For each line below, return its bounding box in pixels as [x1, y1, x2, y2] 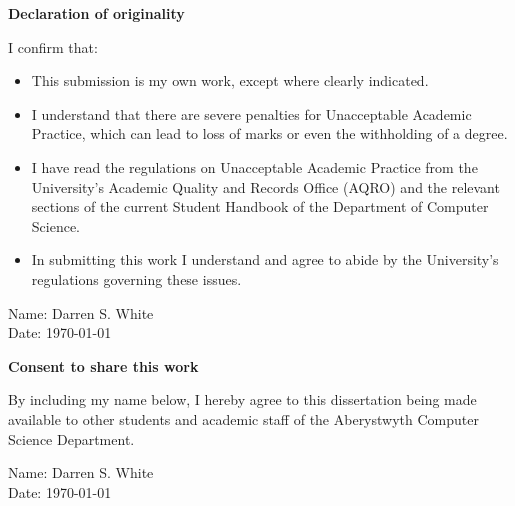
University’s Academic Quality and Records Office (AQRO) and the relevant [31, 176, 500, 197]
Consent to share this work [8, 355, 199, 376]
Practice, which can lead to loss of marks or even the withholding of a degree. [31, 123, 508, 144]
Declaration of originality [8, 3, 185, 23]
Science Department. [8, 428, 135, 449]
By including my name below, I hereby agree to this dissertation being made [8, 389, 477, 410]
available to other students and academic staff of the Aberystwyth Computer [8, 408, 479, 429]
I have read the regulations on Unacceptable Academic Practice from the [31, 156, 478, 177]
